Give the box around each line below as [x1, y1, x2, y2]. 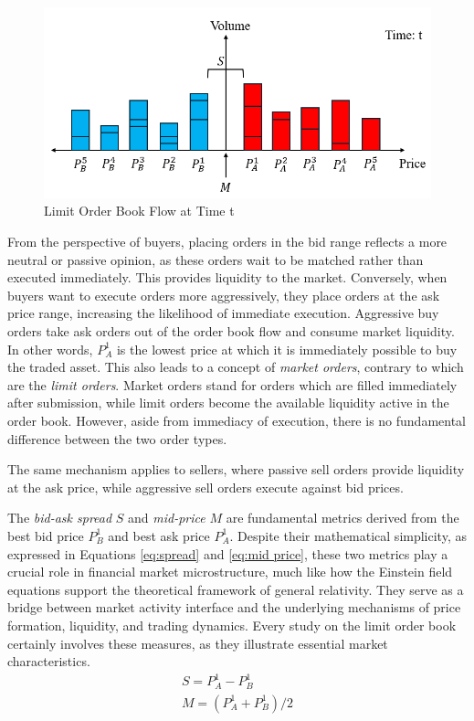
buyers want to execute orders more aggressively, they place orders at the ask [7, 285, 440, 304]
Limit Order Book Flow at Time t [44, 201, 235, 220]
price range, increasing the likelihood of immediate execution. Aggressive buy [7, 303, 439, 323]
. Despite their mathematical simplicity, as [229, 525, 467, 545]
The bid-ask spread [7, 508, 112, 527]
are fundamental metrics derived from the [226, 508, 459, 527]
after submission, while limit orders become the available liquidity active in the [7, 393, 449, 412]
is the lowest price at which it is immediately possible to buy [116, 339, 458, 358]
